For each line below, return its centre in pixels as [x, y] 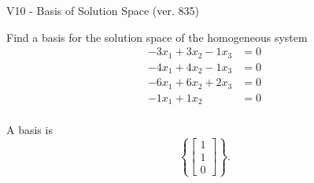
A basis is [30, 130]
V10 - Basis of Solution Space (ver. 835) [103, 10]
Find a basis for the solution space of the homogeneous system [157, 37]
